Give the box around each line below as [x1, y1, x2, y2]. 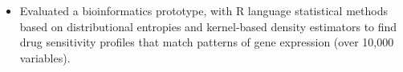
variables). [19, 49, 71, 66]
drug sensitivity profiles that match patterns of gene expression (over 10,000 [19, 34, 394, 50]
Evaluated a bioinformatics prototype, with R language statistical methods [19, 2, 388, 18]
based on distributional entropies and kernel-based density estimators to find [19, 18, 397, 34]
